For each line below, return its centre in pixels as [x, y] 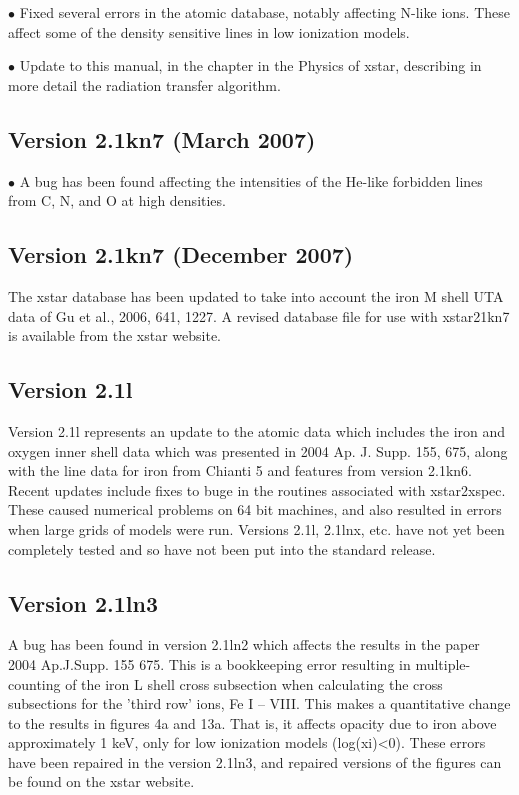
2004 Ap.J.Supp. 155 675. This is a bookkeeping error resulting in [209, 663]
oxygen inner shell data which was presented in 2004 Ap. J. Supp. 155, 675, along [258, 450]
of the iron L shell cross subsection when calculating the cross [254, 683]
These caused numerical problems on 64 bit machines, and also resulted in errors [255, 509]
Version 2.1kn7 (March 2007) [162, 138]
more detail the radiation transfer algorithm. [144, 84]
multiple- [443, 663]
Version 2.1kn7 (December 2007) [181, 254]
